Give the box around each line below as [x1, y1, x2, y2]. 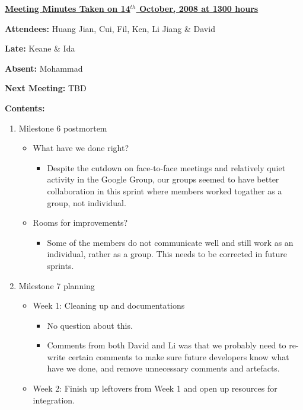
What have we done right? [33, 142, 129, 154]
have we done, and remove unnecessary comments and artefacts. [47, 362, 280, 374]
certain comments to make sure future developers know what [68, 350, 289, 363]
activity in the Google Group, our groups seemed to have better [47, 173, 279, 185]
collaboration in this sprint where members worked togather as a [47, 184, 282, 197]
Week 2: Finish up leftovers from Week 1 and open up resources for [33, 382, 278, 395]
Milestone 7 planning [18, 279, 95, 292]
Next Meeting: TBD [5, 82, 87, 94]
